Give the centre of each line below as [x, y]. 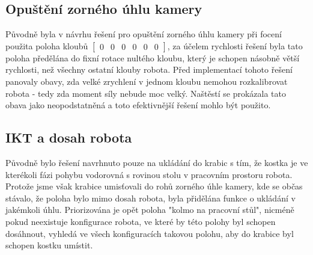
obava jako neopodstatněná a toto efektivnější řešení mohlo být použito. [138, 105]
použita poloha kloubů [47, 45]
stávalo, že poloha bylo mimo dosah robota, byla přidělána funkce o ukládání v [150, 198]
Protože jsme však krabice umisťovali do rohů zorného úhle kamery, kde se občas [154, 186]
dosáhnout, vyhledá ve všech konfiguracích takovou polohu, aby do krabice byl [150, 233]
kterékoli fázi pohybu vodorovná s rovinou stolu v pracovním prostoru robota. [149, 174]
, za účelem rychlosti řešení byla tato [235, 45]
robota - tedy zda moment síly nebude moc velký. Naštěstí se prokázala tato [146, 93]
